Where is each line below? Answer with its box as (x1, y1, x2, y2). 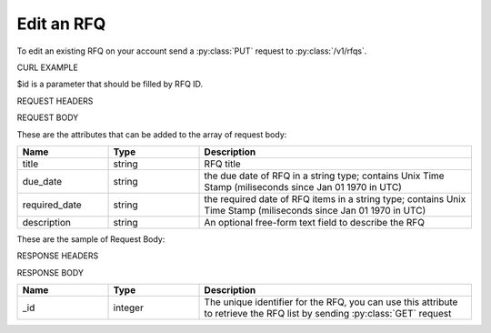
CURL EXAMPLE (16, 62, 79, 73)
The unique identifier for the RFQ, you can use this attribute (204, 296, 458, 308)
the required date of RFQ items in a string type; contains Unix (204, 192, 466, 205)
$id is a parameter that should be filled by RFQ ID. (16, 78, 204, 90)
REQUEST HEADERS (16, 96, 94, 106)
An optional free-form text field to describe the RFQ (204, 216, 425, 228)
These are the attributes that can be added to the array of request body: (16, 128, 287, 140)
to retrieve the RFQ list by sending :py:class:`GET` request (204, 308, 452, 320)
